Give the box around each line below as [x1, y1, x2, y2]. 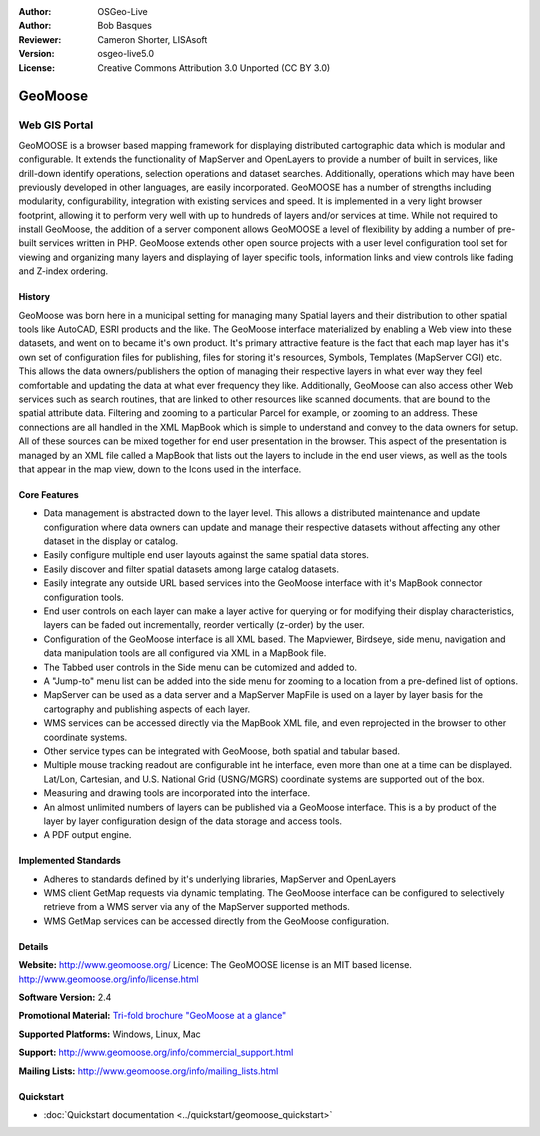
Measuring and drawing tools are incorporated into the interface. [43, 787, 310, 799]
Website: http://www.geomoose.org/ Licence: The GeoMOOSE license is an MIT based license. [18, 959, 412, 971]
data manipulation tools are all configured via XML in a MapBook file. [43, 647, 327, 659]
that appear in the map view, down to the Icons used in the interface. [18, 463, 302, 475]
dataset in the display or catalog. [43, 535, 179, 547]
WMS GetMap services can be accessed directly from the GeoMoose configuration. [43, 915, 390, 927]
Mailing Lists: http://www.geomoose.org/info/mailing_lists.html [18, 1065, 279, 1077]
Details [18, 940, 49, 952]
